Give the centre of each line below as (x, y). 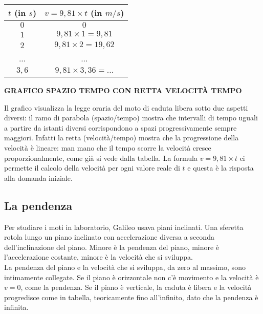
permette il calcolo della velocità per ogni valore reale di (92, 168)
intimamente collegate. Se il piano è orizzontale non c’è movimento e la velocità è (131, 277)
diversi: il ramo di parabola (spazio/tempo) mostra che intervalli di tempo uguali (131, 118)
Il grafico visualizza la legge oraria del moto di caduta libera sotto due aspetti (126, 107)
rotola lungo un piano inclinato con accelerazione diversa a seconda (109, 237)
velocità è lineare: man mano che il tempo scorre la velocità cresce (108, 147)
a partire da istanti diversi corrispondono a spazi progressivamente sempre (120, 127)
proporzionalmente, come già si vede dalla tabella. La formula (101, 158)
